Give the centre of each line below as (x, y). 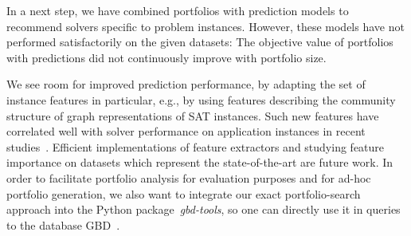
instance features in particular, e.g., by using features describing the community (201, 99)
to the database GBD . (63, 224)
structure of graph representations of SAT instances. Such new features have (193, 115)
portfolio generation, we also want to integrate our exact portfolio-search (184, 193)
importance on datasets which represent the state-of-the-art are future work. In (200, 162)
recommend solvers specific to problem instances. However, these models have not (205, 26)
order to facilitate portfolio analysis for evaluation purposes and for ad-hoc (189, 177)
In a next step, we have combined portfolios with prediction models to (178, 10)
